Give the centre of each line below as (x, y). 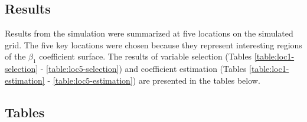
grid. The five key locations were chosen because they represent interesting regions (153, 44)
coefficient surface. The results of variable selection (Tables (146, 56)
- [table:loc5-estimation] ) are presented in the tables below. (154, 80)
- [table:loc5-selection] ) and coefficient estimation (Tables (143, 69)
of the (15, 56)
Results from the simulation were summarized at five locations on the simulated (149, 33)
